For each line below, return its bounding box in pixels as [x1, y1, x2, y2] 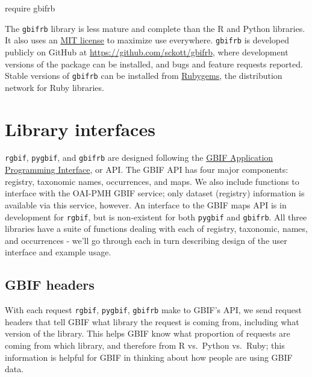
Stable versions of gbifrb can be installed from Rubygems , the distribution [5, 69, 282, 82]
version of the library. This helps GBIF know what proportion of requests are [5, 327, 290, 340]
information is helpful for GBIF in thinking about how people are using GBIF [5, 351, 293, 363]
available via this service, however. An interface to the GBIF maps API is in [5, 198, 287, 211]
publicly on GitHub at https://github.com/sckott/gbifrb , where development [5, 45, 289, 58]
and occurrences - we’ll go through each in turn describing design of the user [5, 234, 287, 246]
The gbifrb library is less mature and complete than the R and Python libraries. [5, 22, 305, 34]
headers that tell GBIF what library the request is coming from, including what [5, 315, 299, 328]
